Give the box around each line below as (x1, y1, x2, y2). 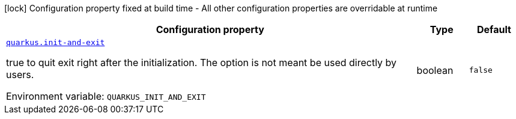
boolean (416, 64, 454, 76)
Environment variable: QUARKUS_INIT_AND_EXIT (6, 90, 206, 102)
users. (6, 69, 34, 81)
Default (476, 23, 511, 35)
